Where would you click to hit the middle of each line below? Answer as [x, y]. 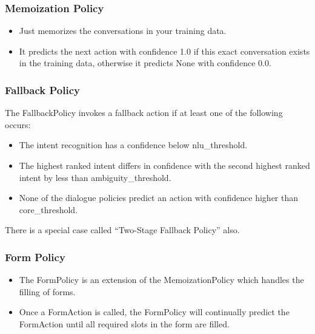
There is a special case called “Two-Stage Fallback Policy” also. [122, 230]
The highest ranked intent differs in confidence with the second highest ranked [164, 165]
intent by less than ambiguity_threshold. [95, 177]
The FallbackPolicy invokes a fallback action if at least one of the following [144, 113]
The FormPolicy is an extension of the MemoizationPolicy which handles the [161, 280]
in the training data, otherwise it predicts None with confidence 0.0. [145, 63]
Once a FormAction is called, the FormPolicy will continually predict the [154, 312]
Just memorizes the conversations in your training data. [123, 31]
